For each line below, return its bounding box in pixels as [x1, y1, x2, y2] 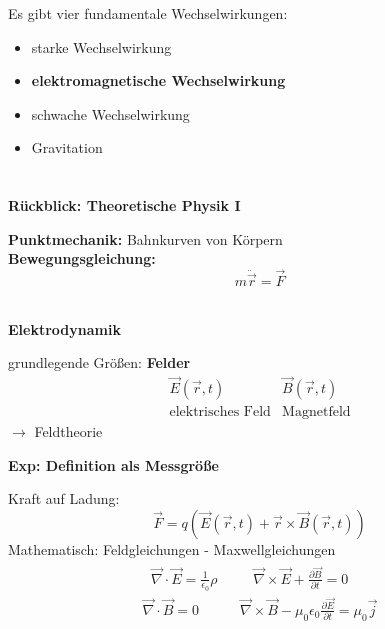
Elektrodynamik [8, 318, 121, 339]
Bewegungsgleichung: [8, 248, 156, 269]
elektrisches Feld [169, 405, 271, 420]
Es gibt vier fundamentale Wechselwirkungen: [8, 3, 288, 23]
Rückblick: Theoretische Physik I [8, 194, 241, 215]
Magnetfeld [282, 405, 351, 420]
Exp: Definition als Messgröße [8, 454, 219, 475]
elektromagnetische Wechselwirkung [31, 70, 286, 91]
